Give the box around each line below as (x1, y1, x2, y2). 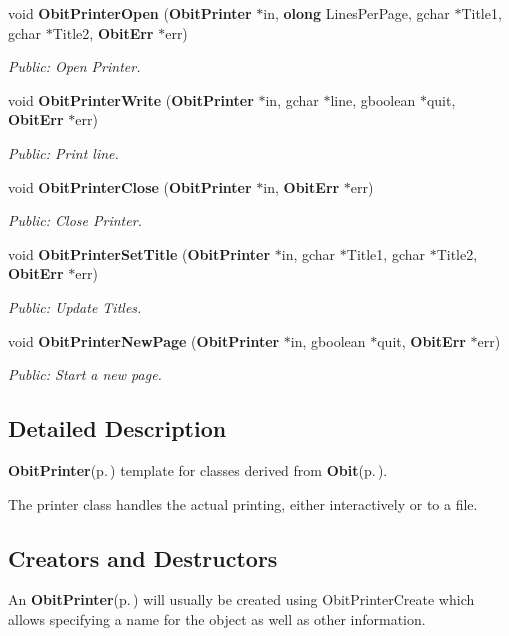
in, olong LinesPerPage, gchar (263, 3, 450, 23)
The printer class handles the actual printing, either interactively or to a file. (8, 493, 478, 514)
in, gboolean (290, 330, 366, 351)
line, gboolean (330, 89, 416, 110)
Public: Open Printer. (8, 56, 141, 77)
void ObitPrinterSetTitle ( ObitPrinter (8, 243, 271, 264)
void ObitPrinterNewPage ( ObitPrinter (8, 330, 280, 351)
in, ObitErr (263, 176, 340, 197)
